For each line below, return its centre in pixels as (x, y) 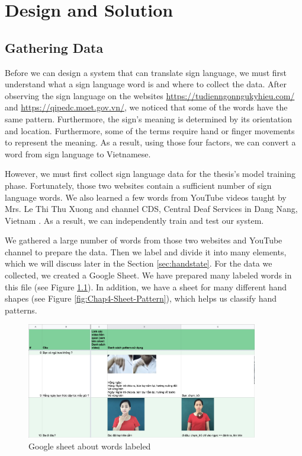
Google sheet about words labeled (90, 446)
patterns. (21, 310)
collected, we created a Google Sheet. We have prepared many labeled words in (148, 275)
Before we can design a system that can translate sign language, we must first (146, 72)
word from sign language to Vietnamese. (78, 153)
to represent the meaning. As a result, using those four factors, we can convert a (150, 142)
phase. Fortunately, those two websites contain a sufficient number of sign (138, 185)
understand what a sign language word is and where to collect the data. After (146, 84)
